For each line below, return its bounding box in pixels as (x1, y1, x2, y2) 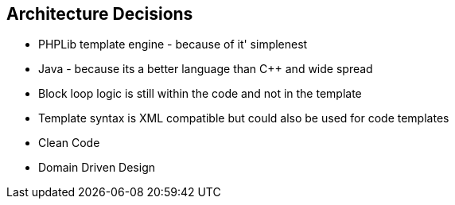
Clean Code (38, 136, 100, 150)
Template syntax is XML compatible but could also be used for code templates (38, 111, 449, 126)
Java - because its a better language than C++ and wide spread (38, 62, 373, 76)
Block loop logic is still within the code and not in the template (38, 87, 362, 101)
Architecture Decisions (6, 4, 193, 24)
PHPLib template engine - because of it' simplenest (38, 37, 308, 52)
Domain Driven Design (38, 161, 155, 175)
